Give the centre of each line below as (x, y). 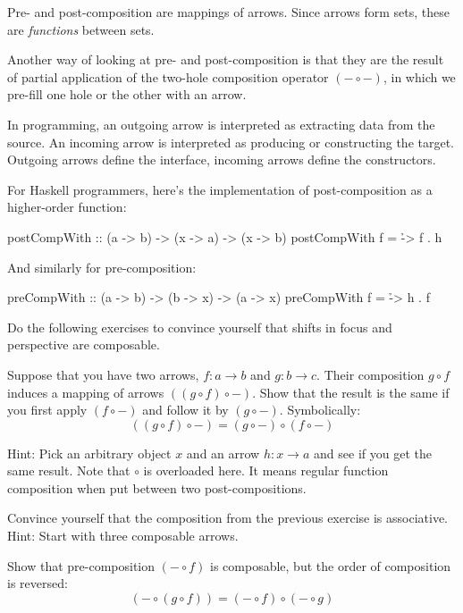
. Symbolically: (320, 410)
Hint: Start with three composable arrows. (123, 536)
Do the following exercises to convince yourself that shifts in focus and (200, 327)
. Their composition (370, 374)
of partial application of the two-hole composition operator (168, 76)
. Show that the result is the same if (351, 392)
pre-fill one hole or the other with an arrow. (127, 94)
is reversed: (38, 583)
